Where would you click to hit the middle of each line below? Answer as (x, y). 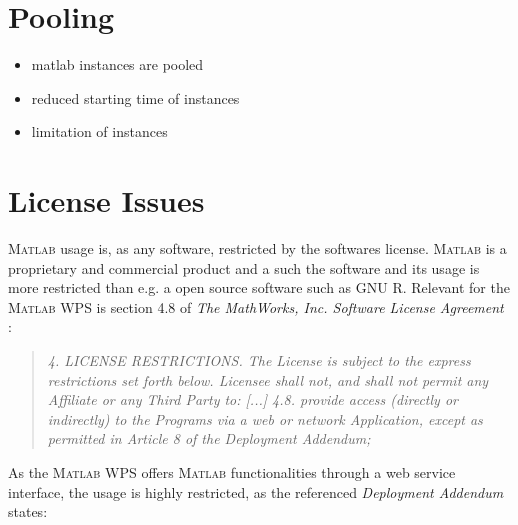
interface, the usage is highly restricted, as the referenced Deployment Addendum (256, 491)
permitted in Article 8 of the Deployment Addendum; (209, 438)
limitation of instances (99, 131)
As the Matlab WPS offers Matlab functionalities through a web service (232, 471)
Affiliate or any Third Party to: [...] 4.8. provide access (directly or (252, 399)
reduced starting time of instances (135, 97)
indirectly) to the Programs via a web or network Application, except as (265, 418)
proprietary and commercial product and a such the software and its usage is (244, 267)
